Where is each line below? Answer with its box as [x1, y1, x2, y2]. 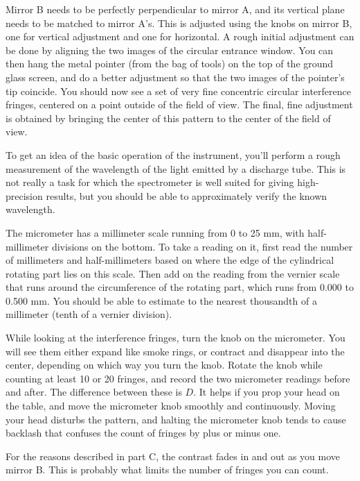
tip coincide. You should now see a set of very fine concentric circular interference [6, 83, 351, 98]
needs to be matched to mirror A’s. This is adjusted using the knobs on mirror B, [6, 15, 352, 30]
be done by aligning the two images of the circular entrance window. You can [6, 42, 334, 57]
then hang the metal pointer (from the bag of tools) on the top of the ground [6, 56, 334, 71]
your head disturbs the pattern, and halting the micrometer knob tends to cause [6, 412, 346, 426]
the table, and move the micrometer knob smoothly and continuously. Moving [6, 398, 336, 413]
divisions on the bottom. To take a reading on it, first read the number [51, 239, 353, 253]
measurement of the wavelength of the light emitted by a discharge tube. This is [6, 161, 346, 176]
